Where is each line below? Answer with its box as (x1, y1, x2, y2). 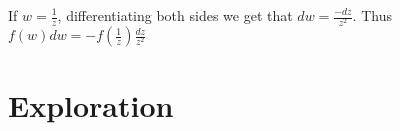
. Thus (352, 5, 392, 25)
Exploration (8, 85, 174, 126)
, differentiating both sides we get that (57, 5, 293, 25)
